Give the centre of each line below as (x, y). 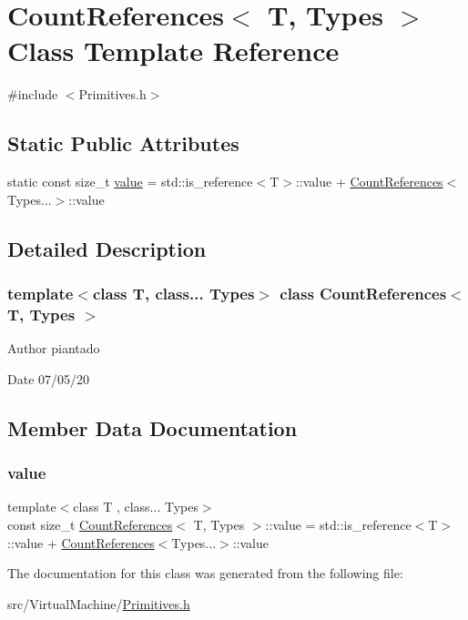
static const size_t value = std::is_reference (130, 182)
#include (33, 94)
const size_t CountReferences (90, 524)
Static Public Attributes (123, 143)
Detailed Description (107, 248)
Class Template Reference (173, 51)
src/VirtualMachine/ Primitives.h (99, 603)
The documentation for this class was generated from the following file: (205, 573)
